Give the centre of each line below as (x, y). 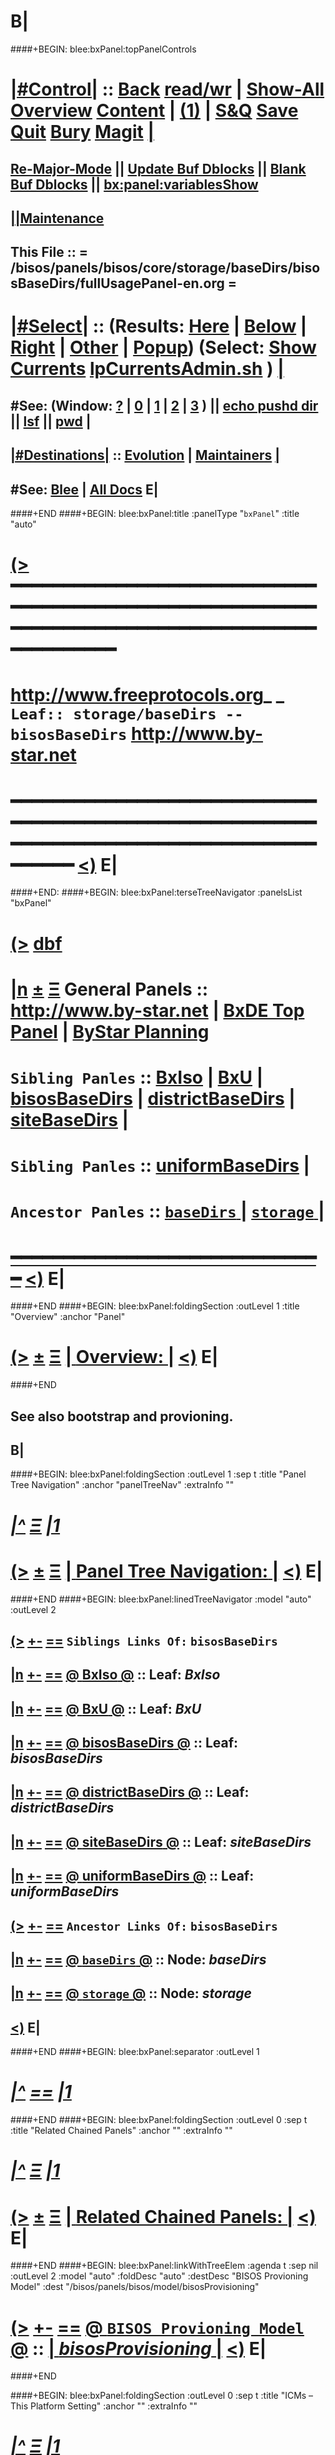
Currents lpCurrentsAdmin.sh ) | (147, 369)
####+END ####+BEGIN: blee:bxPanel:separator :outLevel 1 (135, 2052)
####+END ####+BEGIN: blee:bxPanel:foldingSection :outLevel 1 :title (155, 1306)
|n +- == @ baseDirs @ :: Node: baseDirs (138, 1960)
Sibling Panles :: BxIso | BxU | (137, 1077)
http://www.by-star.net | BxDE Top (157, 1010)
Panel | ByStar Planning (110, 1031)
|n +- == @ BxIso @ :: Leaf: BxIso (115, 1675)
